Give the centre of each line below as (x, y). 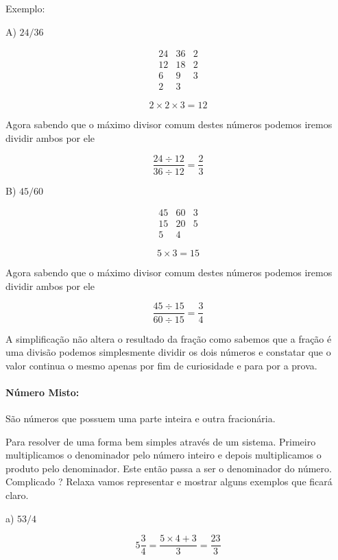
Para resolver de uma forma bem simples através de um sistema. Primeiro (161, 441)
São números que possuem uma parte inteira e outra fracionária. (141, 418)
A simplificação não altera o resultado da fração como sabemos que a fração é (169, 338)
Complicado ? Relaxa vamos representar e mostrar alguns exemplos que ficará (169, 482)
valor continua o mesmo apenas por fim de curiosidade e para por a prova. (161, 365)
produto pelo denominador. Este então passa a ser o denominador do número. (169, 468)
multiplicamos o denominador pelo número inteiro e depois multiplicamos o (164, 455)
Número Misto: (43, 392)
